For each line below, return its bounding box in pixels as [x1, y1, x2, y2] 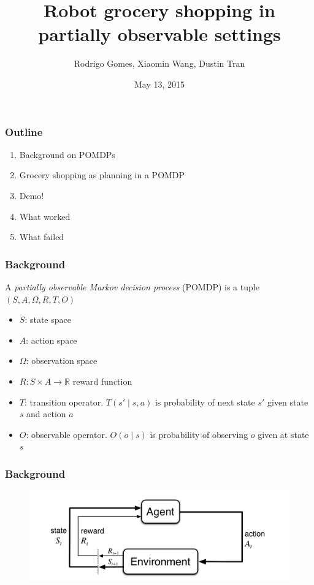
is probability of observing [150, 428, 248, 440]
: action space [26, 333, 77, 346]
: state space [25, 313, 71, 326]
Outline [5, 124, 43, 139]
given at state [258, 428, 309, 440]
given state [267, 395, 308, 408]
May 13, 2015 [134, 77, 185, 90]
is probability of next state [155, 395, 255, 408]
